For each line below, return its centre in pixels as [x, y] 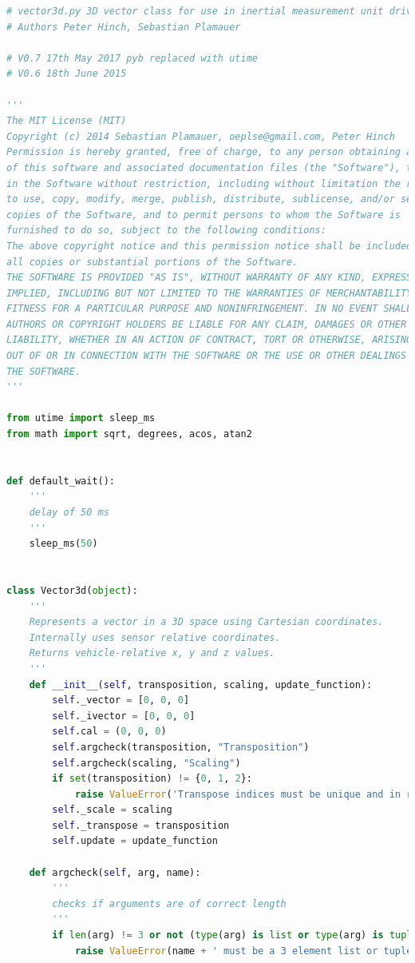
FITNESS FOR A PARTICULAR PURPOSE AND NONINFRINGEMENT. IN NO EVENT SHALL [209, 309]
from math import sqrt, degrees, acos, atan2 [129, 434]
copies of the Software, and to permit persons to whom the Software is [204, 215]
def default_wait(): [61, 481]
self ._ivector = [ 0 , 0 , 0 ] [124, 716]
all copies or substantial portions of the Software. [152, 262]
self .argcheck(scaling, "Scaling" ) [146, 763]
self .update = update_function [135, 841]
